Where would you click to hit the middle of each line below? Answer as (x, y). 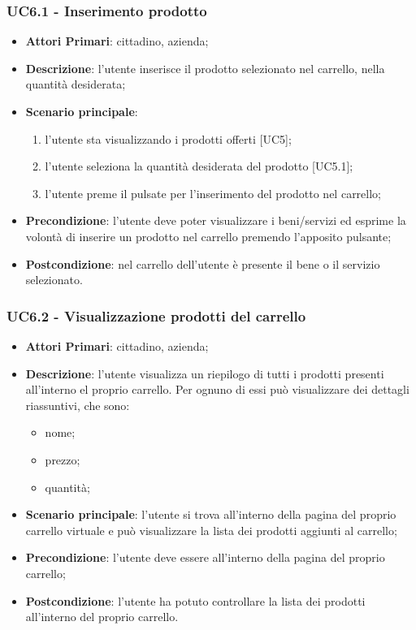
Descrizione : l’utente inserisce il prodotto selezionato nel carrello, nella (205, 68)
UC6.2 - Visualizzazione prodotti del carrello (156, 315)
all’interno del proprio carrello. (102, 617)
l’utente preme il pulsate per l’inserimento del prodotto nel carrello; (213, 193)
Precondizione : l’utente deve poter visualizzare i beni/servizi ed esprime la (216, 220)
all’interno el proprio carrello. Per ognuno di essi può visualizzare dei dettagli (217, 389)
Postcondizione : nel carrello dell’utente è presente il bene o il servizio (203, 263)
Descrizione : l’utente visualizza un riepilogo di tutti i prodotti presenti (205, 373)
